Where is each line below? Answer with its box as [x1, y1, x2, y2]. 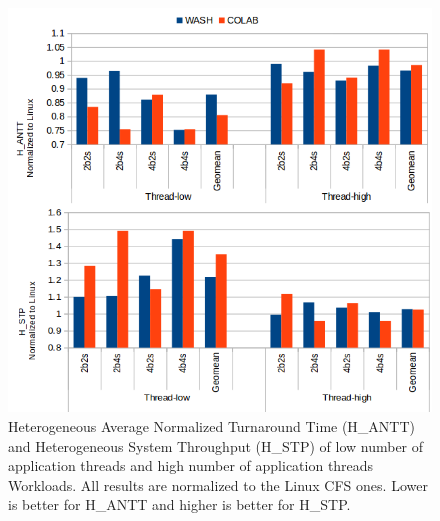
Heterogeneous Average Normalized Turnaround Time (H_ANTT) [8, 415, 416, 436]
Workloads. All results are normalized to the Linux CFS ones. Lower [8, 474, 428, 495]
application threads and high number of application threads [8, 455, 374, 476]
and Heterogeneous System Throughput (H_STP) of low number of [8, 435, 424, 456]
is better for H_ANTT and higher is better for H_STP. [8, 494, 351, 515]
